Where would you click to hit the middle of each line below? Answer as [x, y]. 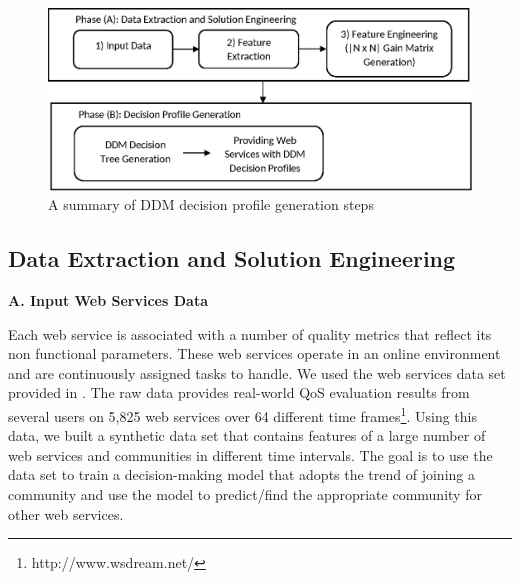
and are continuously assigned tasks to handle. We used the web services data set [257, 372]
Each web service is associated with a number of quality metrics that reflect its [250, 333]
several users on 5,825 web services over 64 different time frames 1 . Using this [242, 414]
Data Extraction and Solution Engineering [232, 258]
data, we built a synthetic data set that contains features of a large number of [247, 435]
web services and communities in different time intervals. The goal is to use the [250, 454]
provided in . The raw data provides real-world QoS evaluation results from [239, 392]
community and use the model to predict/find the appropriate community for [245, 493]
